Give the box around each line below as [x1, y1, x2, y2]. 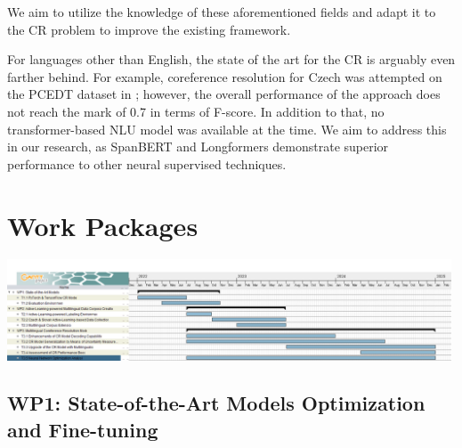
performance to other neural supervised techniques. [7, 154, 287, 173]
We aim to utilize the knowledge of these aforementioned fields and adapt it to [7, 3, 436, 20]
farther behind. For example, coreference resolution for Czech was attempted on [7, 67, 442, 86]
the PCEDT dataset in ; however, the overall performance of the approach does [7, 85, 441, 103]
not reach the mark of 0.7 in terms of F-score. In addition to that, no [7, 102, 385, 120]
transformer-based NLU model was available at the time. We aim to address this [7, 119, 447, 138]
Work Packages [7, 207, 199, 243]
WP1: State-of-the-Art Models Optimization [7, 389, 426, 417]
